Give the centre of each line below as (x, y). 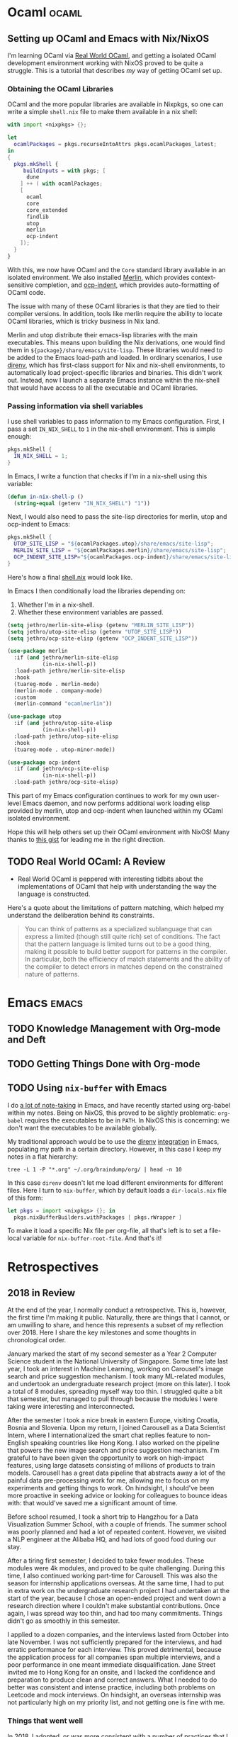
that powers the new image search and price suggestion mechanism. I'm (113, 1451)
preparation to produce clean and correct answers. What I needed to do (112, 1680)
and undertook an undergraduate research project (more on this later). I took (119, 1384)
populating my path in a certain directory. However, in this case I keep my (114, 1149)
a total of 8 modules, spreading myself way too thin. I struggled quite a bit (115, 1392)
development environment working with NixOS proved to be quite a (106, 63)
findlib (38, 217)
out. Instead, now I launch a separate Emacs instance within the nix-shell (114, 380)
